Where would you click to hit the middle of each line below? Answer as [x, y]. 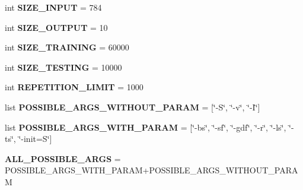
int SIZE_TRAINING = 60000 [67, 47]
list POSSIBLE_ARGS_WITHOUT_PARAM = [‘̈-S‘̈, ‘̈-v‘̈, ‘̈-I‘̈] [133, 107]
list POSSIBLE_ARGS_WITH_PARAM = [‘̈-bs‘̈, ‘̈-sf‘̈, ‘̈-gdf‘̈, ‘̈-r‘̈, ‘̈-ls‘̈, [146, 127]
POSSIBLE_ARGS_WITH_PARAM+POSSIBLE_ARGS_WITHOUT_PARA [151, 170]
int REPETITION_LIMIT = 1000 [74, 87]
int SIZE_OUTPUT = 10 [56, 27]
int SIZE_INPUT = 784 [53, 7]
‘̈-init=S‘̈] [35, 139]
